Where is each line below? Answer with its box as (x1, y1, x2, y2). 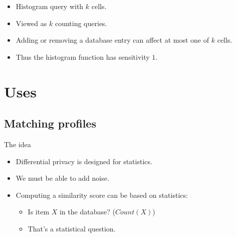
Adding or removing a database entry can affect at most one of (16, 35, 209, 45)
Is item (28, 206, 50, 217)
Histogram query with (16, 1, 84, 11)
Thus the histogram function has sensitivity (16, 51, 150, 62)
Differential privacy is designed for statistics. (16, 156, 152, 166)
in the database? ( (59, 206, 115, 217)
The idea (4, 139, 31, 149)
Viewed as (16, 18, 47, 28)
